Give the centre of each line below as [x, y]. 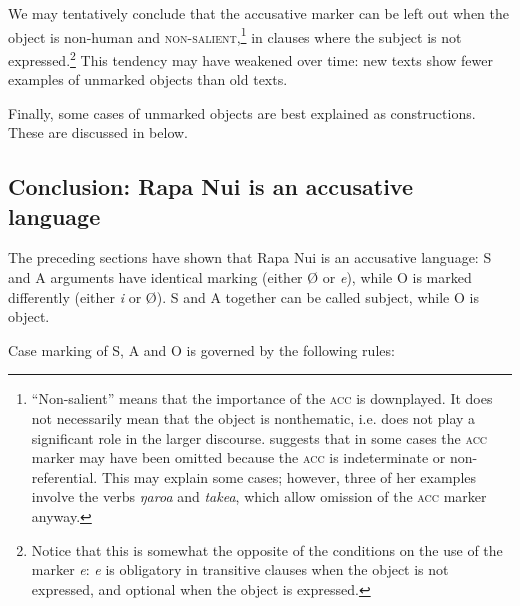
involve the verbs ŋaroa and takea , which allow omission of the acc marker [259, 496]
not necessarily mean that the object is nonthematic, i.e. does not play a [253, 418]
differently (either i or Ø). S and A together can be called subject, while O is [243, 296]
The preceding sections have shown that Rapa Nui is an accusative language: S [250, 257]
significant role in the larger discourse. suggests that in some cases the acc [259, 437]
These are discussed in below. [98, 132]
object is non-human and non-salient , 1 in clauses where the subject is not [235, 35]
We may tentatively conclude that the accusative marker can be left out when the [259, 13]
